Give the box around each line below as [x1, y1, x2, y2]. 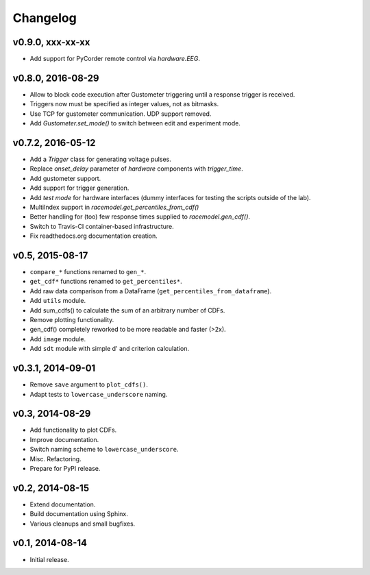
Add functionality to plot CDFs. [29, 426, 117, 435]
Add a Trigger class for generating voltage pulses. [29, 155, 171, 164]
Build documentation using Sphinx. [29, 510, 128, 518]
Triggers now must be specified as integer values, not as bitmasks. [29, 100, 219, 108]
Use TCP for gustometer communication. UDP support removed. [29, 110, 212, 118]
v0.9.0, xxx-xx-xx [12, 36, 90, 48]
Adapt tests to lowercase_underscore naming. [29, 390, 168, 398]
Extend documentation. [29, 500, 96, 509]
